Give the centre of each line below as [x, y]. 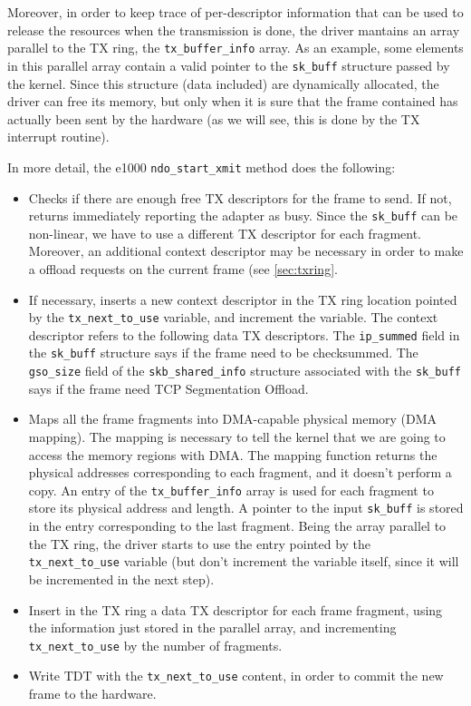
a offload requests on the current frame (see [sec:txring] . [183, 268]
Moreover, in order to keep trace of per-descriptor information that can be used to [235, 12]
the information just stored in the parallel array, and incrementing [212, 628]
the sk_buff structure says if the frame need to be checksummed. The [223, 353]
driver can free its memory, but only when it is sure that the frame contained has [233, 101]
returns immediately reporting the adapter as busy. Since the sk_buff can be [243, 216]
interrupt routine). [58, 137]
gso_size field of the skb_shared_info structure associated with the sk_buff [245, 371]
